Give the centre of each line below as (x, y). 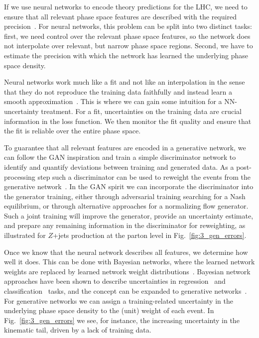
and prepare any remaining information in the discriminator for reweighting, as (125, 225)
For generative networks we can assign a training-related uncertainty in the (119, 300)
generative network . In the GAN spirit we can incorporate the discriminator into (129, 186)
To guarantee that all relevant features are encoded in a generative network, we (125, 147)
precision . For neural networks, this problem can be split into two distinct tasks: (128, 26)
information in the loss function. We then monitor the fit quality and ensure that (128, 121)
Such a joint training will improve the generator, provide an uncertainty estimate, (129, 215)
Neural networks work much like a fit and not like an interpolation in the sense (125, 82)
